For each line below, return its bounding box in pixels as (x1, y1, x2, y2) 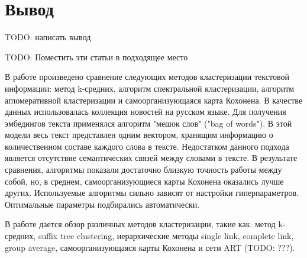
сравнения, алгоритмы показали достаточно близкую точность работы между (5, 163, 282, 176)
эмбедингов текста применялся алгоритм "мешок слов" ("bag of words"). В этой (5, 117, 292, 129)
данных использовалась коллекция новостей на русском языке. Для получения (5, 105, 286, 118)
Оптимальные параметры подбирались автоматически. (5, 198, 200, 210)
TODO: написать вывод (5, 31, 91, 43)
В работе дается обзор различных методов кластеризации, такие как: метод (5, 218, 276, 230)
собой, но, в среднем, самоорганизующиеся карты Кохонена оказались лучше (5, 175, 284, 187)
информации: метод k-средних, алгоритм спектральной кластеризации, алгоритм (5, 82, 295, 94)
